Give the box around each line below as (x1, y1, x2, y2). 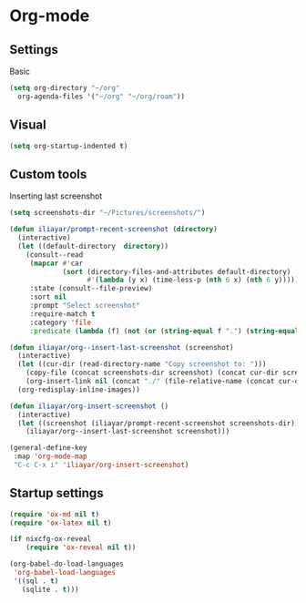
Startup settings (9, 485, 104, 501)
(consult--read (25, 250, 84, 260)
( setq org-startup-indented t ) (9, 141, 128, 150)
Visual (9, 118, 47, 133)
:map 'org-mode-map (13, 452, 88, 461)
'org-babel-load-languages (13, 568, 117, 577)
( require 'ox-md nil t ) (9, 509, 100, 519)
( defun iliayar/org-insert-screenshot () (9, 402, 169, 411)
